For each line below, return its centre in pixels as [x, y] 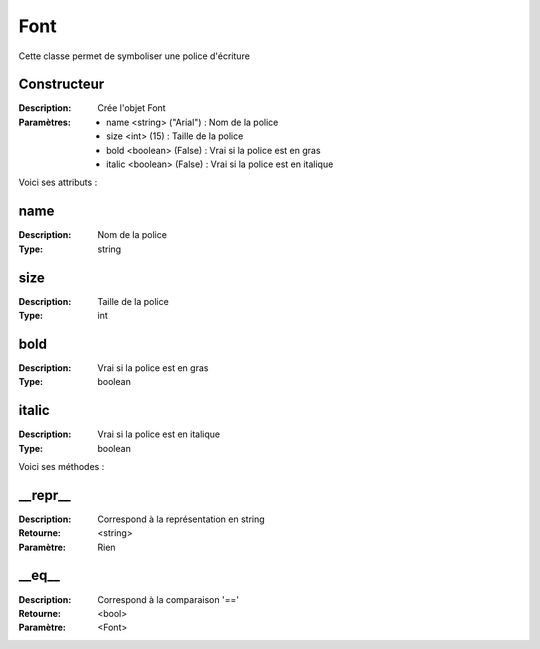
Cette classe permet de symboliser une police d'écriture [134, 56]
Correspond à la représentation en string [181, 519]
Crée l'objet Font [131, 108]
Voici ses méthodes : [61, 466]
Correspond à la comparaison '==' [168, 599]
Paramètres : [45, 122]
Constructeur [61, 84]
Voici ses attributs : [58, 182]
